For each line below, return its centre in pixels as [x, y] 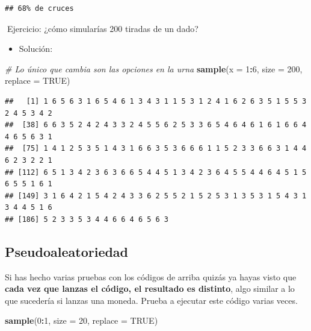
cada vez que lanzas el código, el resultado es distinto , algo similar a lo [150, 288]
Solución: [36, 49]
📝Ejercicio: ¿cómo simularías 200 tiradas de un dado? [102, 28]
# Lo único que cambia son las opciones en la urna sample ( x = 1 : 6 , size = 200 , [154, 68]
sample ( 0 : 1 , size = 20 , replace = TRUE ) [82, 320]
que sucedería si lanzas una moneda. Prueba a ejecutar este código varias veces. [151, 300]
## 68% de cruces [39, 8]
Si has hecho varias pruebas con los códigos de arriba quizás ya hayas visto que [151, 276]
